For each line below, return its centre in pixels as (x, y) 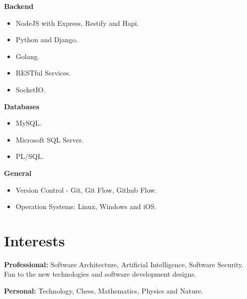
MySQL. (29, 123)
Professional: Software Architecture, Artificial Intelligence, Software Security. (124, 264)
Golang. (28, 56)
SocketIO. (31, 89)
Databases (22, 106)
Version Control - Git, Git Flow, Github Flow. (86, 189)
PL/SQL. (30, 156)
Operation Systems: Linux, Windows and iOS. (86, 206)
